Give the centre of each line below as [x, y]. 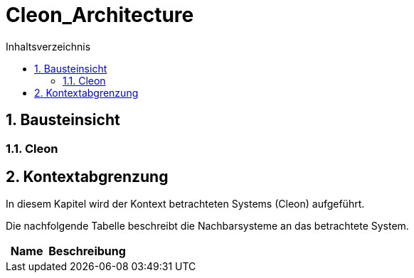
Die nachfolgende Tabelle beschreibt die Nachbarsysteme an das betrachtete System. [207, 226]
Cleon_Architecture [100, 15]
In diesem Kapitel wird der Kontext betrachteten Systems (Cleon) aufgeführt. [185, 204]
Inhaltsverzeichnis [48, 46]
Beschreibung [87, 251]
